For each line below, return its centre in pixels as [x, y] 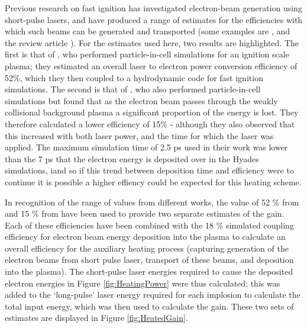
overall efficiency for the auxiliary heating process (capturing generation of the [147, 248]
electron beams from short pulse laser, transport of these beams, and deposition [149, 260]
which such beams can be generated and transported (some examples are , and [147, 31]
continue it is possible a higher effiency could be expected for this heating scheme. [153, 181]
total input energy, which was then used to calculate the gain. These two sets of [149, 306]
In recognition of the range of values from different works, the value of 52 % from [152, 202]
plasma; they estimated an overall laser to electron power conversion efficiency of [151, 65]
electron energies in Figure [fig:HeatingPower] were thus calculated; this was [143, 283]
